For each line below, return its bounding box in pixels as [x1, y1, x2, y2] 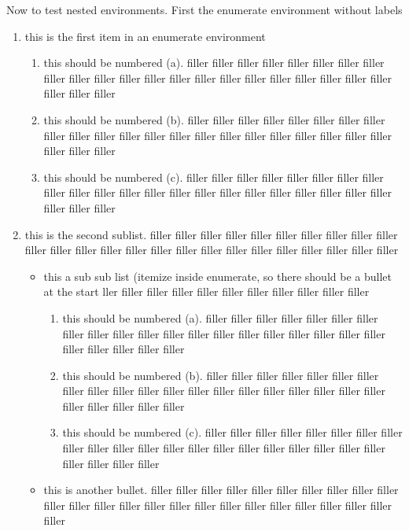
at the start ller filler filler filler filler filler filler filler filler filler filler [43, 283, 370, 300]
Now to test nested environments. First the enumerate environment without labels [6, 2, 403, 17]
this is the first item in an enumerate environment [24, 28, 266, 44]
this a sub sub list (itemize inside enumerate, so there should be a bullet [43, 267, 392, 284]
